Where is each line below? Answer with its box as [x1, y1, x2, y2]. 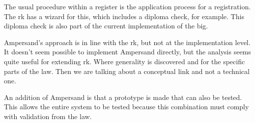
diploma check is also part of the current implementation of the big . [4, 21, 208, 31]
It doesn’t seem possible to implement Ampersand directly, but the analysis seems [4, 47, 251, 57]
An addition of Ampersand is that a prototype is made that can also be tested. [4, 92, 242, 102]
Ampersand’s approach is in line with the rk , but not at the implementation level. [4, 37, 251, 47]
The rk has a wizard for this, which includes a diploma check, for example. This [4, 11, 244, 21]
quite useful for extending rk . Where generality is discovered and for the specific [4, 56, 245, 66]
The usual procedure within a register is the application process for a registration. [4, 1, 251, 11]
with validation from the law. [4, 111, 92, 121]
